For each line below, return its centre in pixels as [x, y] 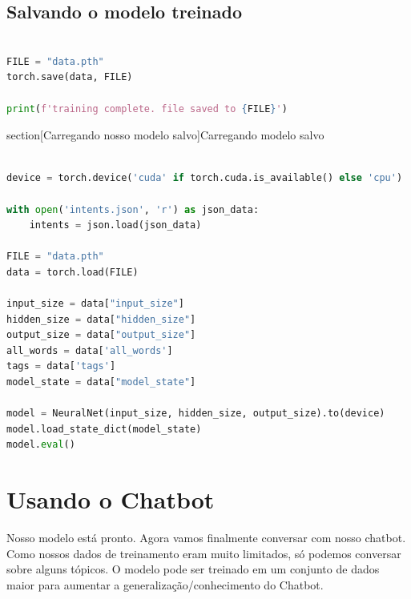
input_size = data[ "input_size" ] [95, 304]
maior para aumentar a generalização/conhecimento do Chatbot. [165, 584]
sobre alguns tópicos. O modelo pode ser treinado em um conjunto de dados [193, 569]
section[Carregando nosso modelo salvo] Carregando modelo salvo [165, 135]
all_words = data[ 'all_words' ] [90, 350]
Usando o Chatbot [111, 499]
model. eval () [41, 445]
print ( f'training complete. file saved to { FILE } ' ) [147, 109]
